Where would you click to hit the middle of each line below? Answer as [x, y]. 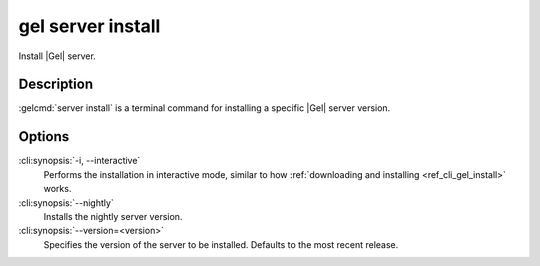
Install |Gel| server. [57, 56]
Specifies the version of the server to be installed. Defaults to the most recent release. [221, 244]
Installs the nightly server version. [113, 216]
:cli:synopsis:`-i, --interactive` [79, 161]
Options [44, 136]
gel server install [89, 26]
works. [57, 189]
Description [56, 84]
